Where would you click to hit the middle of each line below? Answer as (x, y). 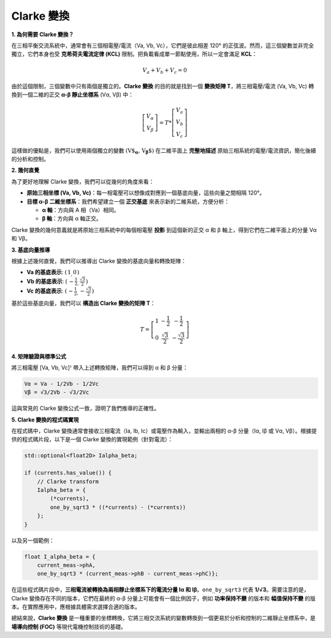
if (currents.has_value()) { (68, 473)
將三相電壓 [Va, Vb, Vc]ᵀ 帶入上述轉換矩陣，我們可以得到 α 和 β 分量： (100, 367)
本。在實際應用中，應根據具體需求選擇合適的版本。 (76, 607)
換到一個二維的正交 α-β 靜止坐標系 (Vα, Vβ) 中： (73, 94)
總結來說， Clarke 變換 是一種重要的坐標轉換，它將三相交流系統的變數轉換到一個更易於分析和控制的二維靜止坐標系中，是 (163, 618)
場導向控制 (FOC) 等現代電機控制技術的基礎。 (69, 626)
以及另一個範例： (33, 540)
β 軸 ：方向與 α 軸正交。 (72, 218)
